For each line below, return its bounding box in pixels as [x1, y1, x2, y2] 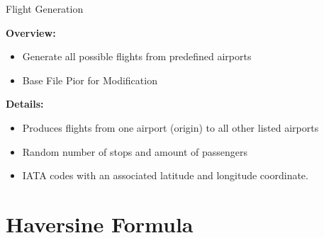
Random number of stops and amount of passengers [22, 144, 248, 159]
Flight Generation [6, 1, 84, 16]
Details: [6, 96, 44, 111]
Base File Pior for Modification [22, 72, 157, 87]
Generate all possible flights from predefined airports [22, 49, 252, 64]
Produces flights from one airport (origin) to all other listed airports [22, 120, 319, 135]
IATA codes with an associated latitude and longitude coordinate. [22, 168, 308, 183]
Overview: [6, 25, 56, 40]
